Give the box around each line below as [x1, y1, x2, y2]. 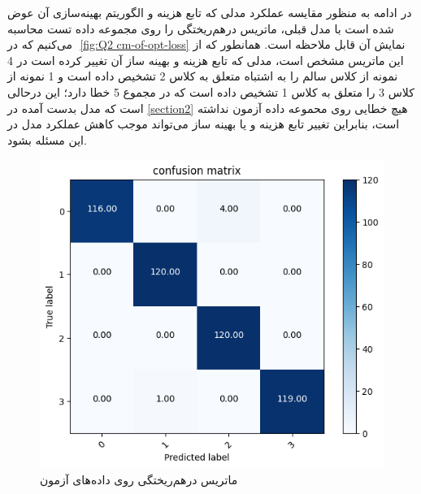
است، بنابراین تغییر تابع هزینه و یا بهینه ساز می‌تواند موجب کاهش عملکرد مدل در [7, 115, 400, 132]
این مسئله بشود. [7, 131, 87, 148]
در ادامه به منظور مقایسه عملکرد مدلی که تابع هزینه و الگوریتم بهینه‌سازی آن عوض [7, 4, 412, 20]
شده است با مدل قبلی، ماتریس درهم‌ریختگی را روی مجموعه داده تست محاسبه [7, 19, 394, 37]
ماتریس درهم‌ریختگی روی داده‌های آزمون [40, 470, 238, 487]
